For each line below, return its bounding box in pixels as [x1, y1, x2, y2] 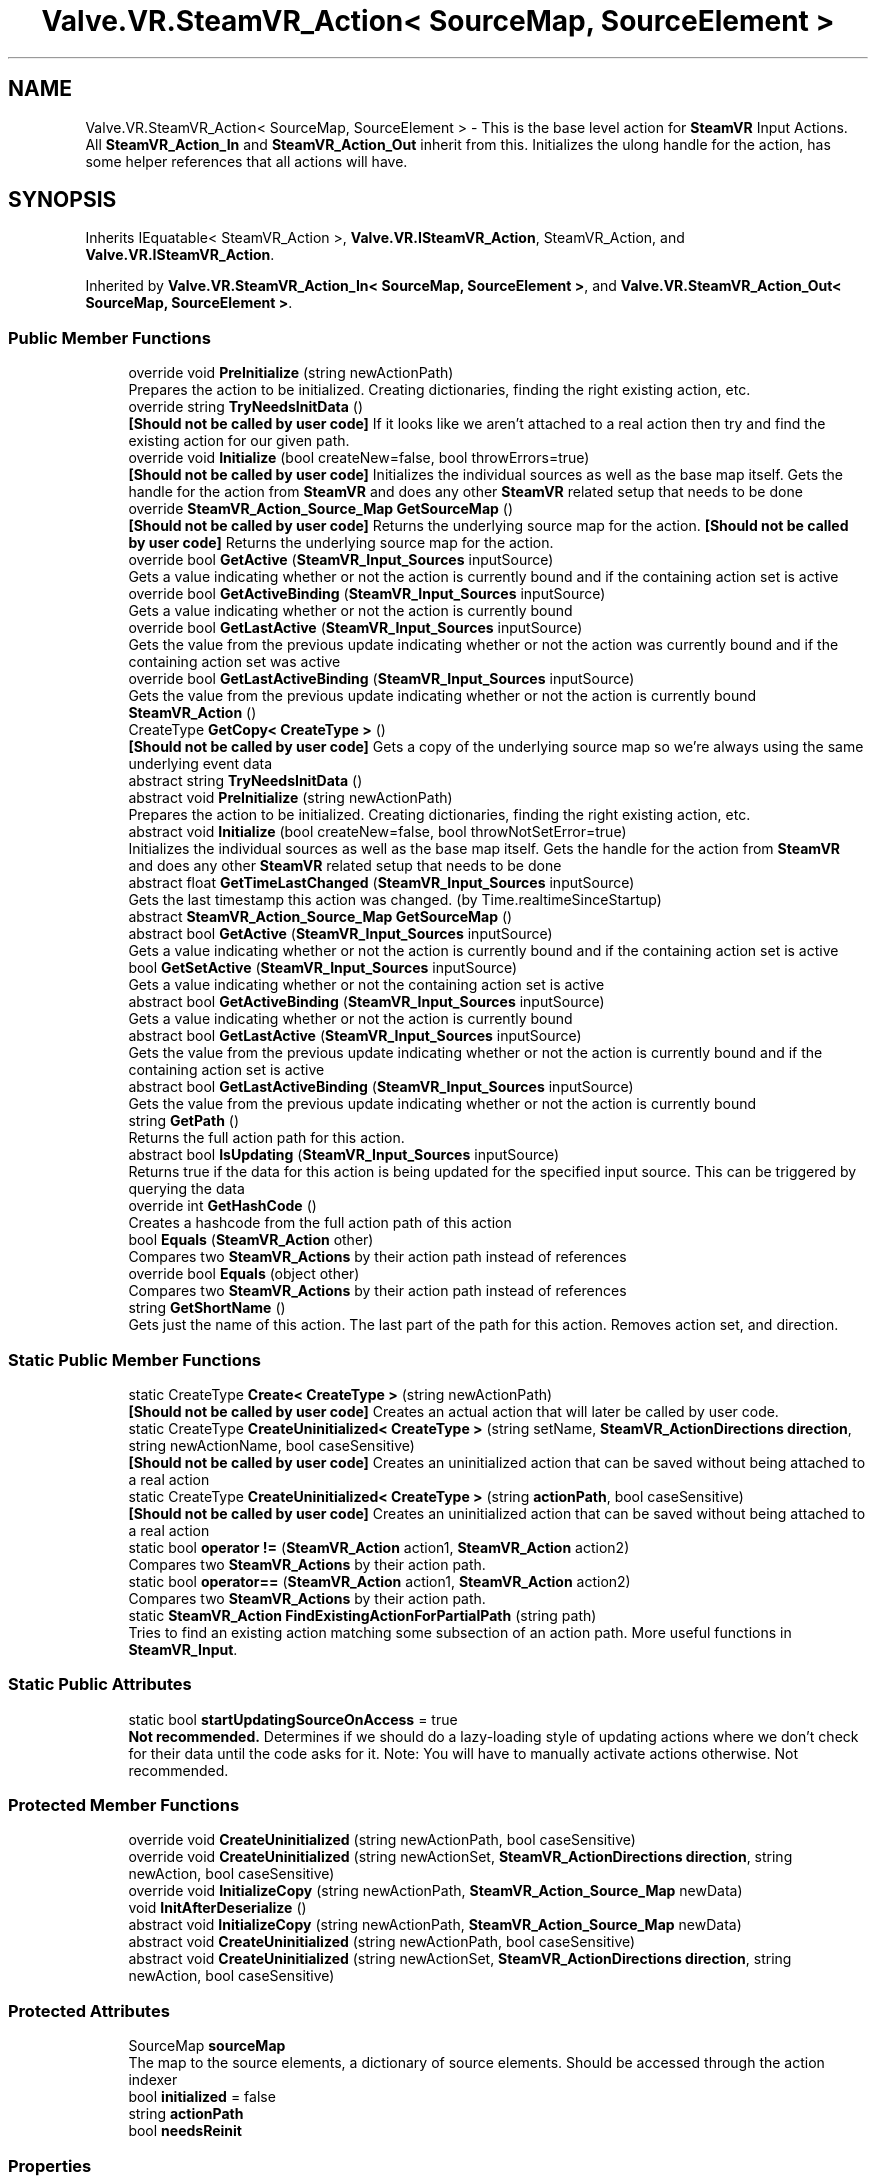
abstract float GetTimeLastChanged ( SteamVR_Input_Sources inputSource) [128, 874, 635, 892]
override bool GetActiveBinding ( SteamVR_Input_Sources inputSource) [128, 585, 606, 603]
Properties [8, 2155, 92, 2176]
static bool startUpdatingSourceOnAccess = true [128, 1710, 458, 1728]
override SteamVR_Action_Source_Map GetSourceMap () [128, 500, 514, 518]
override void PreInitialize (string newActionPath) [128, 364, 454, 382]
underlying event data [128, 755, 273, 773]
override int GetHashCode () [128, 1197, 317, 1215]
